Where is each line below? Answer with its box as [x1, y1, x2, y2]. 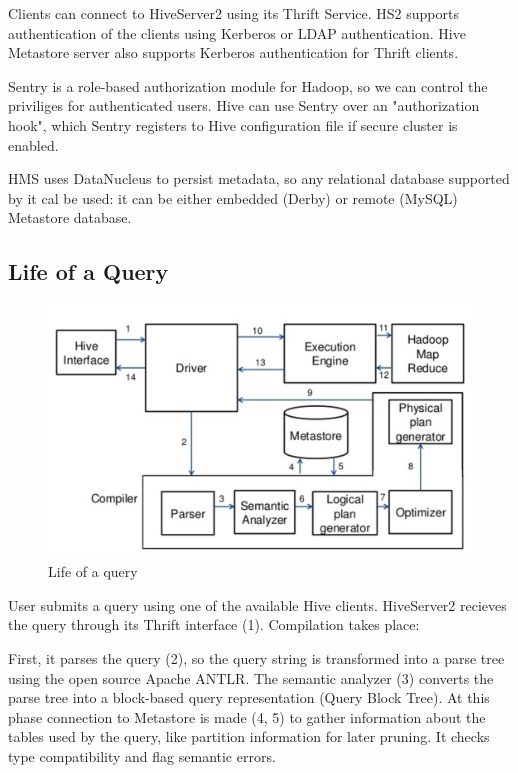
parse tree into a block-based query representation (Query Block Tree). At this [8, 687, 490, 708]
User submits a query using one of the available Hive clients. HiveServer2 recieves [8, 594, 507, 615]
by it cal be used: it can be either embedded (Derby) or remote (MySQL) [8, 187, 458, 208]
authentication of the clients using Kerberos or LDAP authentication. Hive [8, 22, 466, 43]
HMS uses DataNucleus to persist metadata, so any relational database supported [8, 168, 510, 189]
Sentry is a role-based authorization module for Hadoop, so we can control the [8, 75, 488, 96]
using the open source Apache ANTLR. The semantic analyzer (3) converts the [8, 667, 494, 688]
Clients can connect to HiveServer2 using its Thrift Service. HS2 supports [8, 3, 459, 23]
